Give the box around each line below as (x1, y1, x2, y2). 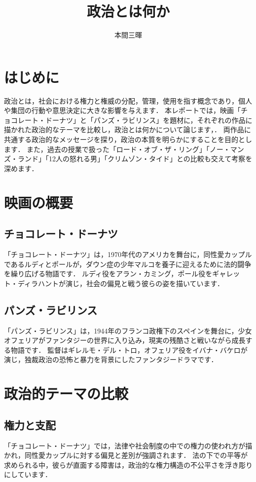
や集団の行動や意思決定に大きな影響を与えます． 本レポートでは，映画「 (4, 105, 241, 115)
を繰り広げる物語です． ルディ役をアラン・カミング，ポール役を (4, 268, 213, 279)
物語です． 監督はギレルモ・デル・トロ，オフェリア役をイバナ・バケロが (10, 344, 248, 355)
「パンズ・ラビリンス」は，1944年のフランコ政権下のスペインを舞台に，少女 (4, 325, 252, 335)
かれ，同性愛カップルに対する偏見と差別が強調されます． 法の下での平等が (4, 450, 248, 460)
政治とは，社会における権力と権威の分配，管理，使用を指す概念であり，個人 (4, 95, 252, 106)
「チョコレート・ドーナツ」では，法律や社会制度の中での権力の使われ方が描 (4, 440, 253, 450)
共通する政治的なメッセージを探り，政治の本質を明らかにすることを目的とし (4, 134, 252, 145)
